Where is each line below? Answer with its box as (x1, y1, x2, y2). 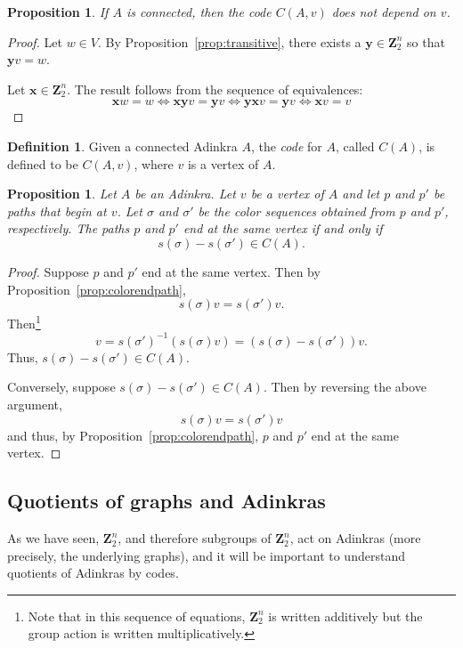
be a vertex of (250, 184, 324, 203)
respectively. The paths (7, 219, 130, 238)
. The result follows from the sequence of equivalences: (67, 79, 363, 98)
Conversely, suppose (7, 377, 116, 396)
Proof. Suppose (7, 262, 89, 280)
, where (134, 154, 174, 173)
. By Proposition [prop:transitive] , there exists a (97, 32, 361, 51)
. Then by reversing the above (263, 377, 426, 396)
